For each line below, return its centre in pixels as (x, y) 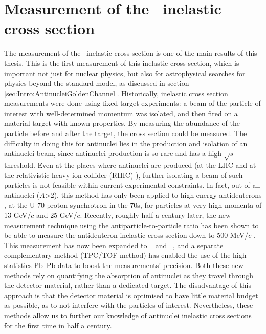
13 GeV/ (18, 215)
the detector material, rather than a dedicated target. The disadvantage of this (128, 285)
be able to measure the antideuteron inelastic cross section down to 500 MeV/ (126, 235)
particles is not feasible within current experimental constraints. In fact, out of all (132, 185)
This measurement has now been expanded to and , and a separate (114, 245)
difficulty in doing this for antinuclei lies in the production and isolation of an (126, 143)
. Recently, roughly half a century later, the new (156, 215)
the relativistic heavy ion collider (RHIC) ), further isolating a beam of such (124, 175)
